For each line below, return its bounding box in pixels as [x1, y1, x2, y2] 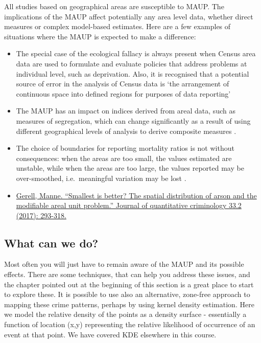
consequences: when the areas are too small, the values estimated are [16, 152, 232, 163]
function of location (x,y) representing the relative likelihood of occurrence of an [4, 319, 255, 330]
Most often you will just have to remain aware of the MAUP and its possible [4, 259, 244, 269]
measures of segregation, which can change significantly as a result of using [16, 115, 251, 126]
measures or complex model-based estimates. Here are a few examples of [4, 21, 231, 32]
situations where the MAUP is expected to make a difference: [4, 31, 196, 41]
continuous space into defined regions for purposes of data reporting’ [16, 88, 231, 99]
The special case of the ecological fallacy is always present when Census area [16, 48, 256, 59]
